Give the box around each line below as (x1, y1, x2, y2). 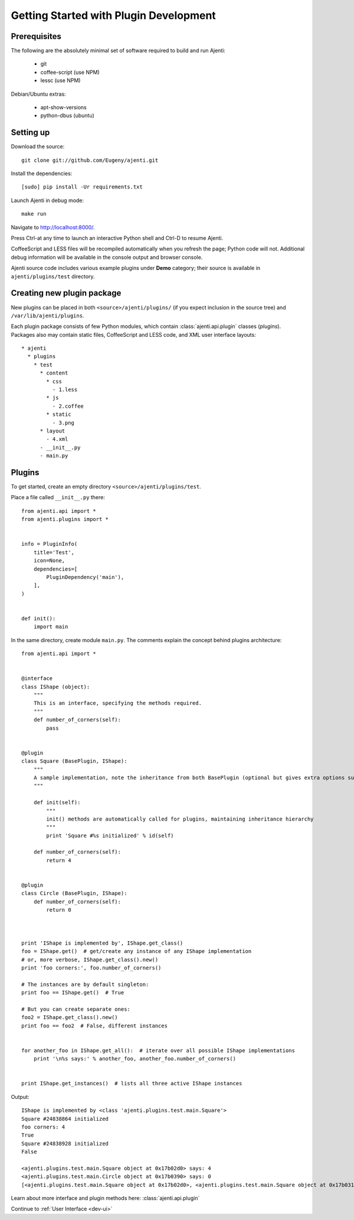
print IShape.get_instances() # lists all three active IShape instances (21, 1080, 242, 1087)
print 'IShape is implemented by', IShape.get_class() (21, 939, 183, 946)
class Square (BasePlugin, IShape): (21, 758, 127, 764)
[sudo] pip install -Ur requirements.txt (21, 184, 143, 190)
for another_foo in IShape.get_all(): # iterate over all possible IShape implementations (21, 1047, 295, 1054)
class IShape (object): (21, 683, 90, 690)
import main (33, 623, 68, 630)
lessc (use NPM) (40, 77, 81, 84)
